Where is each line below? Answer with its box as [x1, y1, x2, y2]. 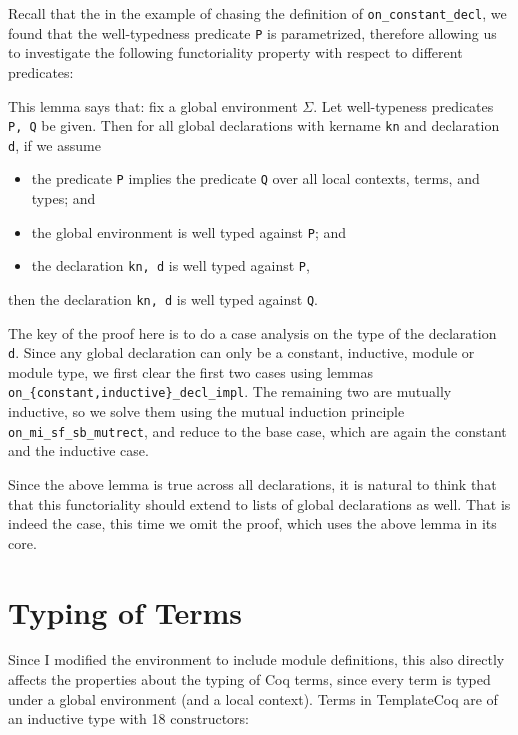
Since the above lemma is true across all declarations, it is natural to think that [8, 473, 497, 494]
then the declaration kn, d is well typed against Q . [8, 288, 318, 309]
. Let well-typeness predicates [313, 95, 494, 116]
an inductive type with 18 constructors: [8, 708, 249, 729]
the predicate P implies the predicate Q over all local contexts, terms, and [31, 168, 480, 189]
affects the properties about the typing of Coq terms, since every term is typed [8, 669, 491, 690]
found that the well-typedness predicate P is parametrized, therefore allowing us [8, 22, 497, 43]
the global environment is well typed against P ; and [31, 221, 347, 242]
